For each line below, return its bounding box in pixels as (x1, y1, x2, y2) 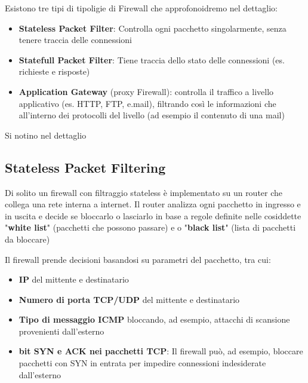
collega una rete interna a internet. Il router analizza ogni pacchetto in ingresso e (5, 198, 301, 210)
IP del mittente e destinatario (19, 273, 129, 286)
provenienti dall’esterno (19, 324, 104, 337)
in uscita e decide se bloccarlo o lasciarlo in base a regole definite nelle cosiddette (5, 209, 301, 222)
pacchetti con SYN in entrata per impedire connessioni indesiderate (19, 357, 266, 369)
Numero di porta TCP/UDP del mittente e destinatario (19, 293, 240, 305)
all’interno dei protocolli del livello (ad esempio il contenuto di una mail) (19, 109, 285, 121)
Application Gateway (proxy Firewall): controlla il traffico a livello (19, 85, 274, 97)
